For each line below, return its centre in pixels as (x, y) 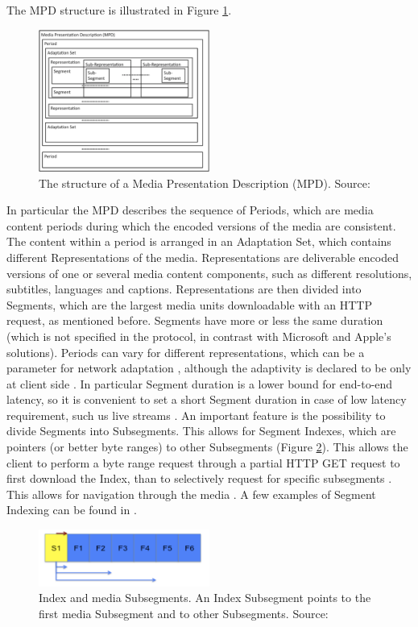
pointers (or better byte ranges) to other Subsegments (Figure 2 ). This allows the (207, 447)
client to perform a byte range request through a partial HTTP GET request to (203, 462)
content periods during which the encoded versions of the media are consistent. (201, 225)
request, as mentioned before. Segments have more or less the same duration (195, 320)
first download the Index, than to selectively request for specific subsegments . (199, 478)
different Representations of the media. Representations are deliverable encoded (203, 257)
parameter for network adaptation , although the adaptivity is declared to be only (209, 368)
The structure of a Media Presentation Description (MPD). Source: (205, 183)
